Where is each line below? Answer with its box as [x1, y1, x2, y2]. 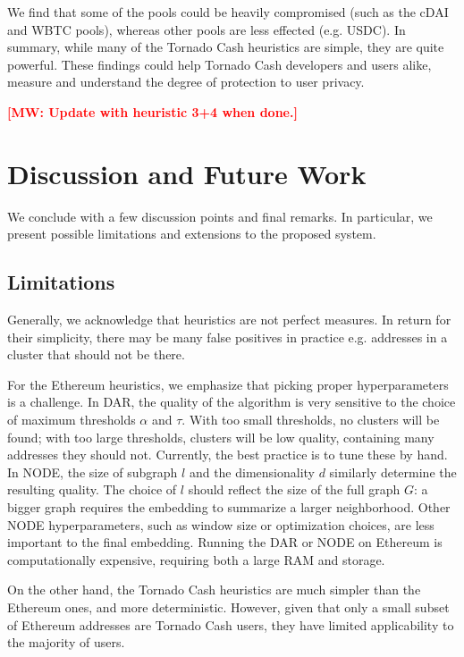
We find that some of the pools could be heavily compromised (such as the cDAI [7, 3, 449, 21]
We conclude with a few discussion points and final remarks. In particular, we [7, 206, 433, 225]
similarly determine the [329, 462, 457, 481]
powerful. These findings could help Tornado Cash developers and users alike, [7, 55, 432, 73]
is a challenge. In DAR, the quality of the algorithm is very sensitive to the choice [7, 392, 456, 411]
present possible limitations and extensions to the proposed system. [7, 224, 376, 243]
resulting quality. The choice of [7, 480, 177, 499]
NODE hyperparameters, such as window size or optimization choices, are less [7, 515, 434, 534]
